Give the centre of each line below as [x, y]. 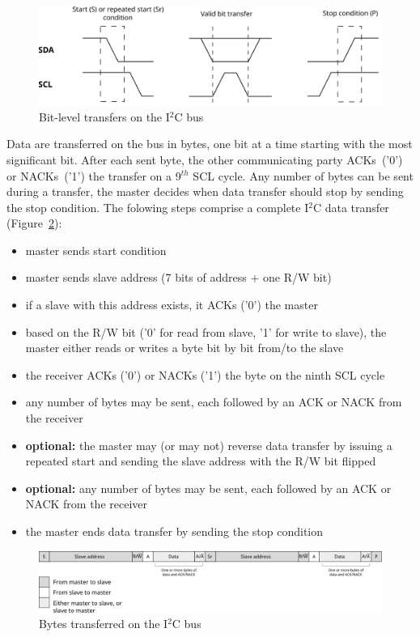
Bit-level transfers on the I [104, 116]
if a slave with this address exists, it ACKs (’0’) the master [172, 305]
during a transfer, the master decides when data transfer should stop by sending [205, 191]
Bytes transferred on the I [104, 624]
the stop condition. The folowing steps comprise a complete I [158, 207]
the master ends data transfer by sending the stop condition [174, 531]
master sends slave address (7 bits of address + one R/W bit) [178, 277]
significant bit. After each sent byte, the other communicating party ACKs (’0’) [205, 159]
